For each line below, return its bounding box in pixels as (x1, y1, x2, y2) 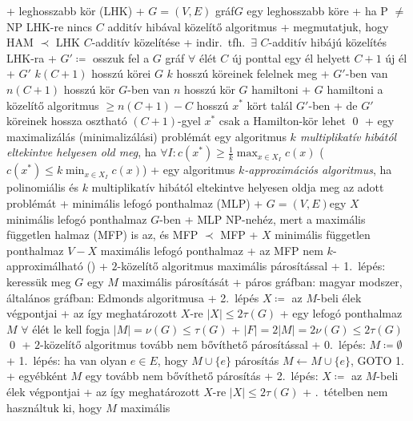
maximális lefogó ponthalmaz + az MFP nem (100, 241, 323, 258)
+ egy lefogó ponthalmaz (279, 305, 403, 322)
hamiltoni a (327, 80, 383, 97)
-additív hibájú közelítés (268, 34, 387, 51)
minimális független (275, 226, 371, 243)
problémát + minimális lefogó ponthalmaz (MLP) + (6, 194, 263, 211)
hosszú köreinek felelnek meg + (176, 65, 330, 82)
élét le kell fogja (32, 320, 110, 337)
